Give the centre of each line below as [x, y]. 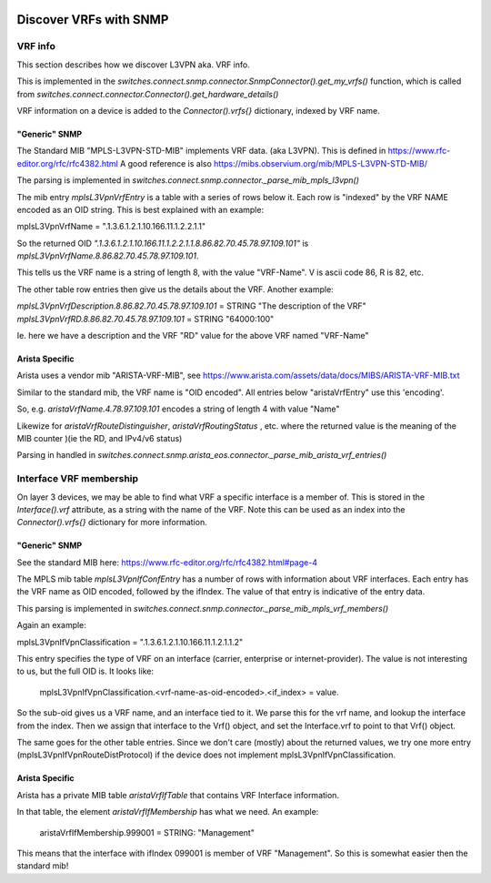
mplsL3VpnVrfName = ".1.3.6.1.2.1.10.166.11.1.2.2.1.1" [111, 227]
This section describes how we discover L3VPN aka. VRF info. [133, 65]
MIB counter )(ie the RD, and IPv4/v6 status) [100, 438]
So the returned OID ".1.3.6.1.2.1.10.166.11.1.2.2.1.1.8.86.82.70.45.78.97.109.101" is [163, 243]
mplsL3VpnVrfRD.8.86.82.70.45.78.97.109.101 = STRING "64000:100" [145, 319]
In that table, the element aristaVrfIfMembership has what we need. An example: [168, 812]
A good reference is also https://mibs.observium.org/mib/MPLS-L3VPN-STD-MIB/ [273, 163]
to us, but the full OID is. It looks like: [85, 671]
